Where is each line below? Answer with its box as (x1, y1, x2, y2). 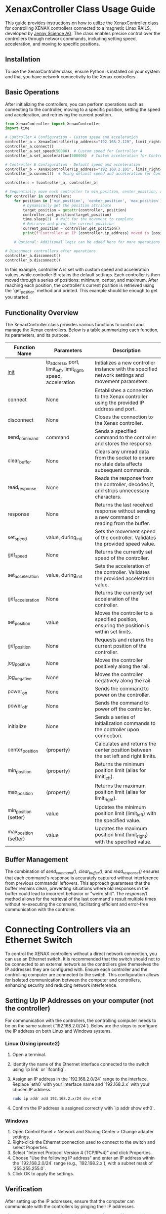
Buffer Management (5, 855, 68, 863)
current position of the (94, 643, 147, 650)
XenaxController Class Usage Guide (5, 3, 156, 15)
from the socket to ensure (94, 455, 155, 461)
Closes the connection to (94, 413, 153, 420)
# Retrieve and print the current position (23, 221, 114, 226)
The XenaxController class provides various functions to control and (5, 322, 144, 328)
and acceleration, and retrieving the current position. (5, 111, 113, 117)
